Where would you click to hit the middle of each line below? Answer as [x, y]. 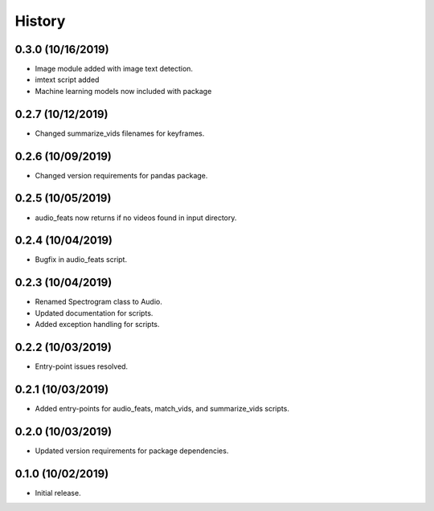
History [40, 21]
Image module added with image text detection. [114, 69]
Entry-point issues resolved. [82, 366]
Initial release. [58, 493]
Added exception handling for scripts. [97, 325]
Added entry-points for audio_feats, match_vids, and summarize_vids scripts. [162, 408]
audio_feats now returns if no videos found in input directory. [136, 218]
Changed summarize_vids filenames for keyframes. [120, 133]
